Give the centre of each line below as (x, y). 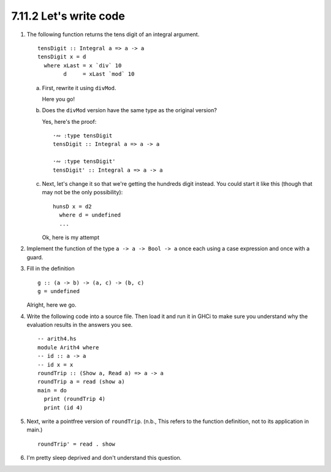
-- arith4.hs (57, 339)
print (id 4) (63, 407)
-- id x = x (55, 364)
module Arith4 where (68, 347)
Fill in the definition (51, 268)
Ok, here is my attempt (70, 237)
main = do (52, 390)
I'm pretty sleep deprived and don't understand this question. (104, 458)
